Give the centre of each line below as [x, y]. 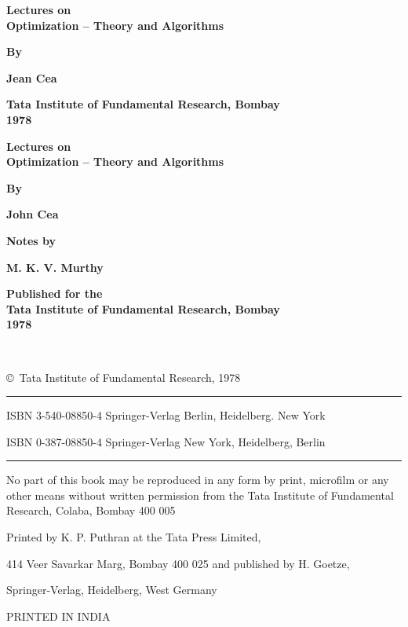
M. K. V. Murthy [55, 267]
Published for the [55, 293]
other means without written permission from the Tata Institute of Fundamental [200, 495]
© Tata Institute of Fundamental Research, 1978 [124, 377]
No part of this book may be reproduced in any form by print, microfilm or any [198, 480]
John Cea [33, 214]
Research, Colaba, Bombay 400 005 [91, 510]
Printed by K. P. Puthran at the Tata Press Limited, [134, 537]
